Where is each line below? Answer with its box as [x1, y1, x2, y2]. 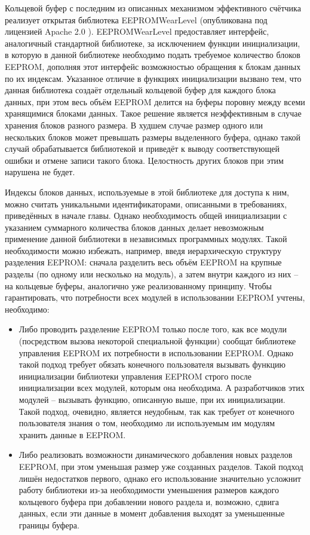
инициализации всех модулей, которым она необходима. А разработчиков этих [19, 381, 305, 394]
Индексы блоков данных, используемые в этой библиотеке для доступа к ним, [5, 185, 289, 198]
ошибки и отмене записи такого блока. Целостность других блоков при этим [5, 154, 284, 166]
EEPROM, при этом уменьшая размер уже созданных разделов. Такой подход [19, 460, 303, 472]
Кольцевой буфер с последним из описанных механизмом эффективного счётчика [5, 2, 301, 14]
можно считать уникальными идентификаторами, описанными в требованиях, [5, 197, 287, 210]
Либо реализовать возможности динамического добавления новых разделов [19, 448, 293, 461]
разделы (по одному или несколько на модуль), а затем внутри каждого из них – [5, 268, 299, 280]
